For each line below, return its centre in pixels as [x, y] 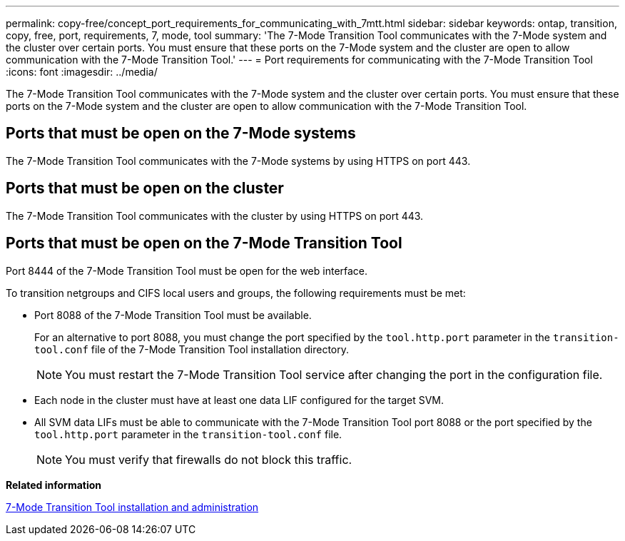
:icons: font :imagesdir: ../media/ [82, 72]
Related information [54, 485]
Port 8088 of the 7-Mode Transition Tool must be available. [173, 315]
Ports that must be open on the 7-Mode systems [181, 133]
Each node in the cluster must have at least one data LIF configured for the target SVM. [239, 400]
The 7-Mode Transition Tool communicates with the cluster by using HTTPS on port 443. [215, 216]
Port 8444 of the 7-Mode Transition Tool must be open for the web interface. [187, 270]
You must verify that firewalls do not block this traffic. [209, 459]
